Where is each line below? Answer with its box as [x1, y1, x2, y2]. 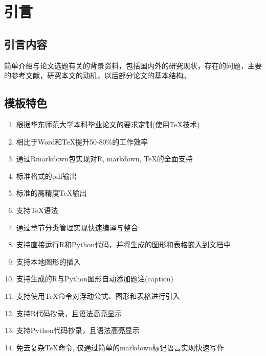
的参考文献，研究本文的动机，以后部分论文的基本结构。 [4, 70, 190, 81]
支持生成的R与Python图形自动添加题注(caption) [16, 273, 174, 284]
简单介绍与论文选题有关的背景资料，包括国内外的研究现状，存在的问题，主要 [4, 60, 262, 70]
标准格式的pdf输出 [16, 170, 77, 181]
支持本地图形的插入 [16, 256, 81, 267]
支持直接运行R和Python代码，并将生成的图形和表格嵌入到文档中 [16, 239, 231, 250]
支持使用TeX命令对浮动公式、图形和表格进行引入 [16, 290, 180, 301]
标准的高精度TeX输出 [16, 187, 87, 198]
